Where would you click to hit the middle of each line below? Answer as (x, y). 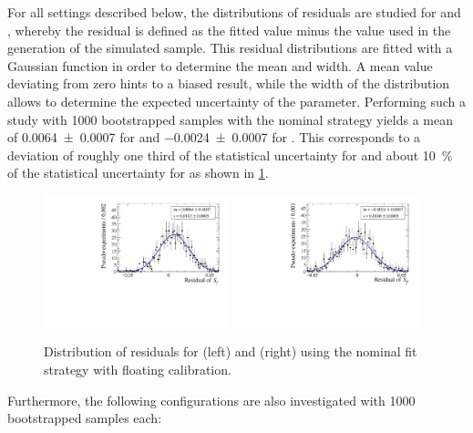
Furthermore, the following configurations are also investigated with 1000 (211, 400)
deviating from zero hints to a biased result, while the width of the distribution (229, 83)
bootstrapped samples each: (85, 418)
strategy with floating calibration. (138, 369)
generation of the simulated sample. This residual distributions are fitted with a (230, 48)
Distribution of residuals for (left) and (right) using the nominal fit (231, 351)
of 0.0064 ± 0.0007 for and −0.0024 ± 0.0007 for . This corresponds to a (214, 137)
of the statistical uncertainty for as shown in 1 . (138, 173)
